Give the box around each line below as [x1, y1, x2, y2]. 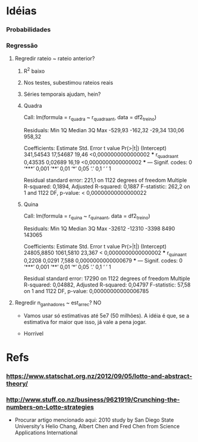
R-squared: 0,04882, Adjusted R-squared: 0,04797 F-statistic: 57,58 [23, 281, 191, 288]
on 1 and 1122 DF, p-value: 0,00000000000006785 [23, 288, 149, 295]
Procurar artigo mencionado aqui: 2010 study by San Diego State [14, 416, 174, 424]
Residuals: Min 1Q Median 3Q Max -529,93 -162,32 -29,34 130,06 [23, 126, 184, 133]
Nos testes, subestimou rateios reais [23, 79, 114, 86]
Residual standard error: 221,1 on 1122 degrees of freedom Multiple [23, 176, 187, 183]
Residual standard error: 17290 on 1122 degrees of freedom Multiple [23, 275, 190, 282]
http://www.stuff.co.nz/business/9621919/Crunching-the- [6, 396, 180, 404]
